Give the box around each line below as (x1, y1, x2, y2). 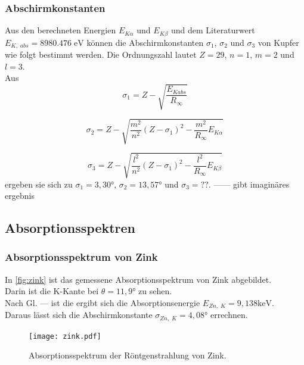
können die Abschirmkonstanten (86, 36, 204, 48)
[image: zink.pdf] (29, 332, 101, 341)
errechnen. (210, 308, 248, 321)
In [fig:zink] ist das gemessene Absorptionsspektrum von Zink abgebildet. (5, 273, 272, 285)
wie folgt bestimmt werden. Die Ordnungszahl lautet (5, 48, 197, 61)
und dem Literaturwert (170, 24, 255, 36)
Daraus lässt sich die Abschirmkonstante (5, 308, 153, 321)
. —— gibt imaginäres (208, 177, 290, 190)
